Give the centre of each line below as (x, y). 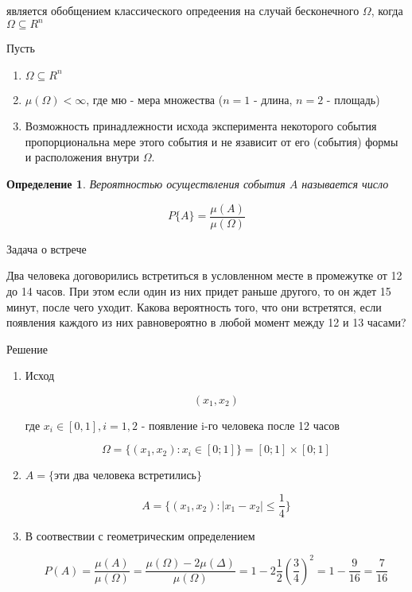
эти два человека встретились (125, 476)
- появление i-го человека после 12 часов (240, 425)
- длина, (273, 99)
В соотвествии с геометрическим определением (140, 535)
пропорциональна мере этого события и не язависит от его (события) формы (212, 141)
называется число (345, 184)
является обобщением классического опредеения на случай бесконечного (183, 10)
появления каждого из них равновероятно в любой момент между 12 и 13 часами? (206, 322)
